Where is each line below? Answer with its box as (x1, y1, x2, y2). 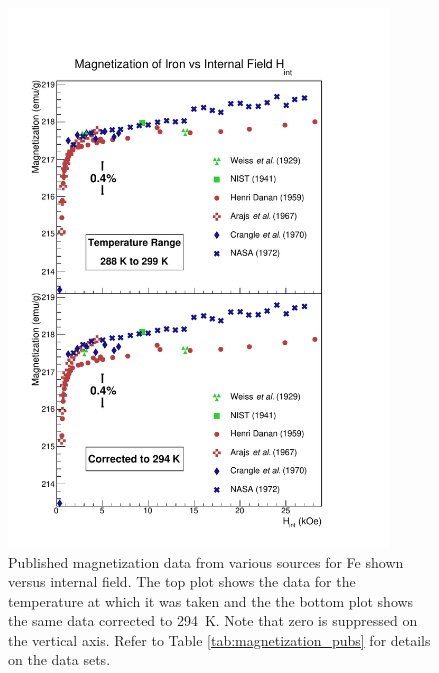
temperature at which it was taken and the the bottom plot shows (8, 590, 414, 611)
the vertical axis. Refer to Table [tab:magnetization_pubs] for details (8, 629, 431, 650)
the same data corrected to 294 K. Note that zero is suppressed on (8, 610, 418, 631)
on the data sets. (8, 649, 111, 670)
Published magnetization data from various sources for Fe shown (8, 551, 404, 572)
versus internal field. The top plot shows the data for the (8, 571, 356, 592)
